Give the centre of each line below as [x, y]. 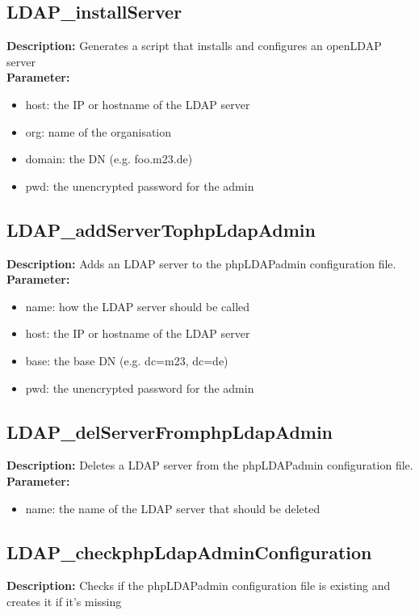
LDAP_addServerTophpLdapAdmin [161, 229]
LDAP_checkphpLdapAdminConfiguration [189, 552]
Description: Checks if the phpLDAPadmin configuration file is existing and [199, 586]
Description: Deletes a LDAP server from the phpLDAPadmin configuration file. [210, 465]
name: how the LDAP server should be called [138, 306]
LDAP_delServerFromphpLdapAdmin [170, 431]
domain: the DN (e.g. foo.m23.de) [109, 159]
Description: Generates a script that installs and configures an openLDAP [194, 46]
